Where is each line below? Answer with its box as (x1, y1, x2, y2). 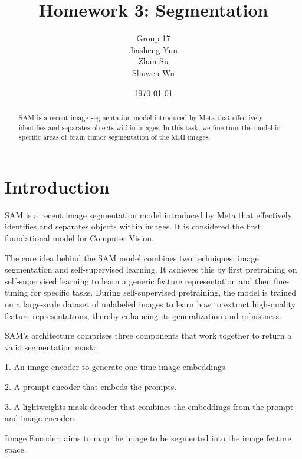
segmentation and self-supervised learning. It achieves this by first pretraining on (5, 263, 297, 276)
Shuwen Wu (132, 66, 175, 78)
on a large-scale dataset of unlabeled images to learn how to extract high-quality (5, 297, 296, 310)
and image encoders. (5, 412, 78, 424)
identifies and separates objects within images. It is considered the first (5, 220, 261, 232)
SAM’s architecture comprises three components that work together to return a (5, 329, 292, 342)
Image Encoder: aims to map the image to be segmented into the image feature (5, 431, 291, 444)
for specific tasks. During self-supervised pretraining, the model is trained (31, 286, 297, 299)
